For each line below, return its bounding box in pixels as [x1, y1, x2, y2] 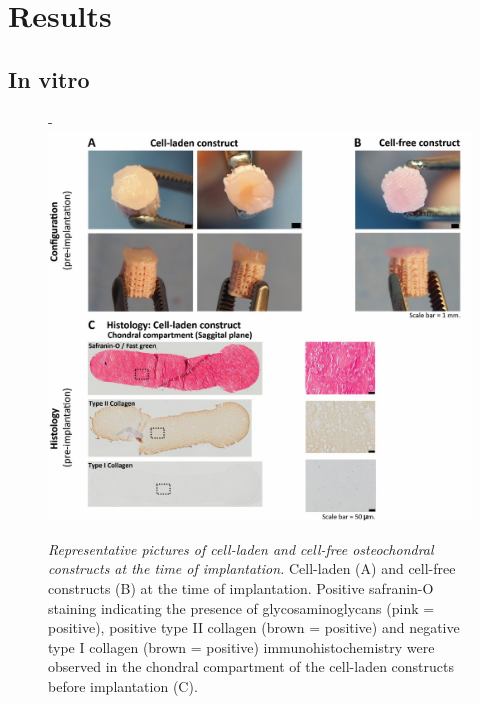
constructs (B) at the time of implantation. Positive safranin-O [48, 578, 434, 598]
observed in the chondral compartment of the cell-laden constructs [48, 656, 454, 677]
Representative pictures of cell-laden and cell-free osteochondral [48, 538, 434, 559]
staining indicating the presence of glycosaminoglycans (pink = [48, 597, 435, 618]
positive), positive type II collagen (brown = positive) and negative [48, 617, 460, 638]
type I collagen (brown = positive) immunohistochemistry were [48, 636, 435, 657]
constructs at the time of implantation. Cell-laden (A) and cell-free [48, 558, 456, 579]
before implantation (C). [48, 675, 198, 696]
